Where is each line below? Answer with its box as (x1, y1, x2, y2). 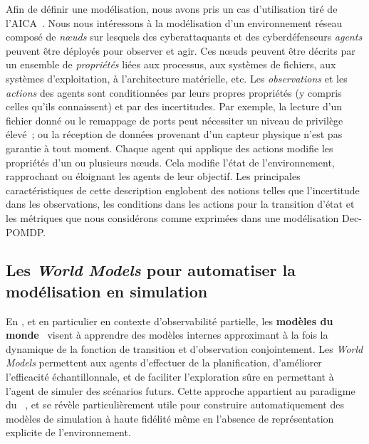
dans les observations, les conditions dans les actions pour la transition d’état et (6, 196, 355, 211)
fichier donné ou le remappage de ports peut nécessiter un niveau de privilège (6, 112, 343, 127)
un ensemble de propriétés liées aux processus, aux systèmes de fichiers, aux (6, 57, 336, 72)
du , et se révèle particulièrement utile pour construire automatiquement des (6, 397, 344, 412)
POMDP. (6, 224, 46, 239)
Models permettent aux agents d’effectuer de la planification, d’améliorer (6, 355, 322, 370)
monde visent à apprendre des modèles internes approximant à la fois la (6, 327, 328, 342)
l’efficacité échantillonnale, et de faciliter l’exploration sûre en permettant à (6, 369, 334, 384)
